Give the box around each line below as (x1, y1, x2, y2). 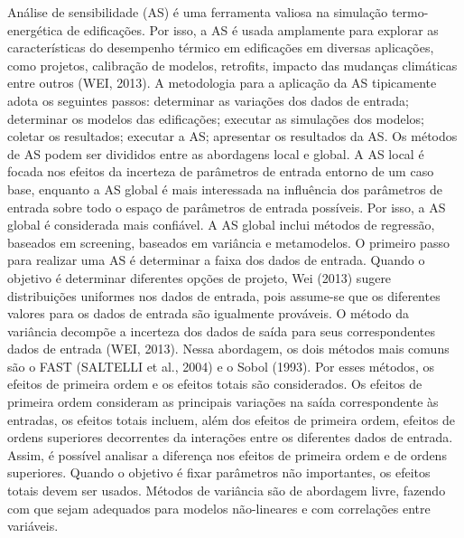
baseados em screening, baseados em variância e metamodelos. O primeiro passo (7, 232, 450, 251)
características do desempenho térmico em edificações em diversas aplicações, (7, 38, 434, 57)
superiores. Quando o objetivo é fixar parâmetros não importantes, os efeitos (7, 463, 431, 482)
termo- (391, 3, 429, 21)
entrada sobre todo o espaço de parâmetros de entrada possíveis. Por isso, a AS (7, 197, 446, 216)
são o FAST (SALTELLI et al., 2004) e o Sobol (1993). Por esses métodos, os (7, 356, 434, 375)
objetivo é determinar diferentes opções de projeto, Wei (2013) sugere (7, 268, 392, 287)
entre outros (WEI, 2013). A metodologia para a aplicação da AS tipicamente (7, 73, 437, 92)
